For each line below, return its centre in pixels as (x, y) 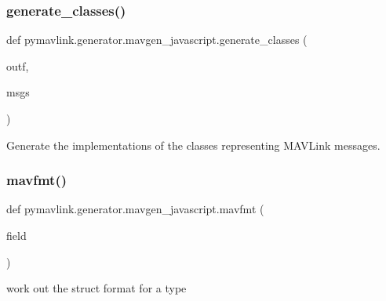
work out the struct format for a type (96, 288)
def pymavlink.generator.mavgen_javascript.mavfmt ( (135, 209)
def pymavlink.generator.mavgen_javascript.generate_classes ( (157, 40)
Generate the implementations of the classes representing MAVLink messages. (193, 145)
